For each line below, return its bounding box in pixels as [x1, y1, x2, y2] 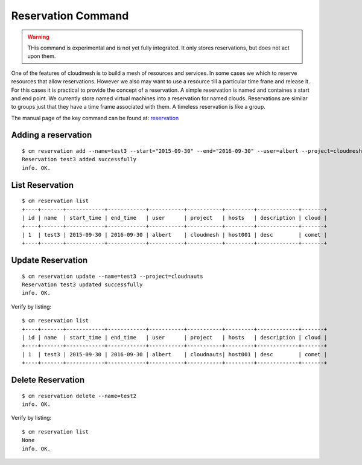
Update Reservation [11, 255, 88, 266]
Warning [27, 33, 49, 40]
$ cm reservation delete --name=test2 [22, 393, 137, 399]
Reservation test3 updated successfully [22, 281, 143, 288]
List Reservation [11, 180, 74, 190]
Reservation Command [11, 9, 129, 22]
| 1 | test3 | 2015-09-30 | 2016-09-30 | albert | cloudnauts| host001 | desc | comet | [22, 351, 328, 358]
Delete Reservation [11, 374, 84, 385]
